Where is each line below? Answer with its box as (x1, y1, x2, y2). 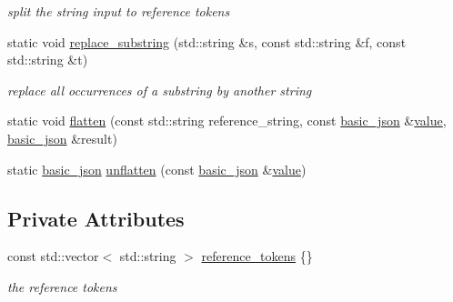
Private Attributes (7, 204, 185, 232)
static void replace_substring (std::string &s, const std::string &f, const (7, 32, 407, 51)
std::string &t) (7, 50, 88, 69)
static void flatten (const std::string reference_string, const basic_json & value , (7, 111, 447, 130)
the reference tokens (7, 277, 117, 296)
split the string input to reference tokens (7, 2, 230, 20)
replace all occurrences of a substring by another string (7, 80, 312, 99)
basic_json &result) (7, 128, 117, 147)
